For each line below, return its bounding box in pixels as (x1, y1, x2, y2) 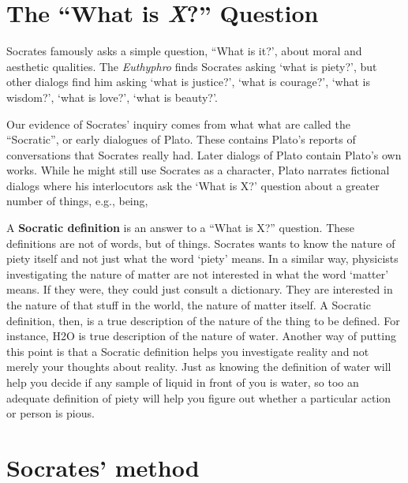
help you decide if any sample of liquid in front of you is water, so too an (6, 374, 359, 390)
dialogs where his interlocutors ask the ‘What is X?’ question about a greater (6, 177, 380, 193)
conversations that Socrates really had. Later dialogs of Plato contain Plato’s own (6, 146, 402, 163)
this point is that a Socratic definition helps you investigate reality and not (6, 343, 369, 359)
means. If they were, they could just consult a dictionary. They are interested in (6, 281, 393, 298)
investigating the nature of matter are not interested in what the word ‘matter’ (6, 265, 389, 282)
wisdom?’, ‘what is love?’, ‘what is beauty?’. (6, 88, 218, 105)
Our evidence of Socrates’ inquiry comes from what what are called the (6, 115, 350, 132)
